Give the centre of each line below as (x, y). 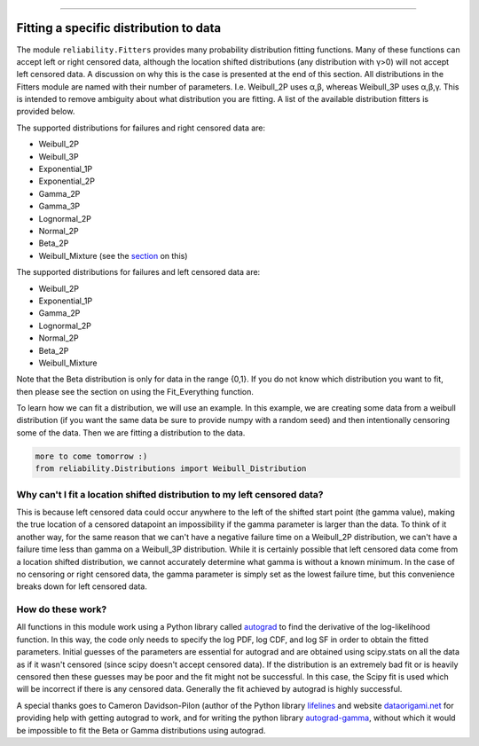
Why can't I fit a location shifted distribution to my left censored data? (170, 494)
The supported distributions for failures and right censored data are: (141, 128)
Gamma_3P (59, 206)
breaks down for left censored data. (82, 586)
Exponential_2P (67, 181)
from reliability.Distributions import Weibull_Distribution (171, 469)
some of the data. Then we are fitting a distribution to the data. (131, 432)
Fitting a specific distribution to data (119, 28)
